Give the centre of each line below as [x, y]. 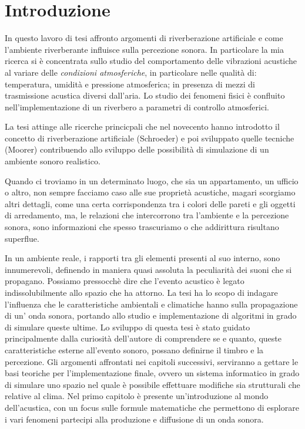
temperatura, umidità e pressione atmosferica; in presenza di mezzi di [130, 84]
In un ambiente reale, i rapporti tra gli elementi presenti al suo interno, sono [143, 258]
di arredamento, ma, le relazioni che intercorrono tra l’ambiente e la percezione [147, 215]
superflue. [22, 238]
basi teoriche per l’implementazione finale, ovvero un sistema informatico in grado [152, 373]
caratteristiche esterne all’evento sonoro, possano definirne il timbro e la [134, 349]
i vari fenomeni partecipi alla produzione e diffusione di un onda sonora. [134, 419]
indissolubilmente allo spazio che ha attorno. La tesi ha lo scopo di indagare [141, 292]
